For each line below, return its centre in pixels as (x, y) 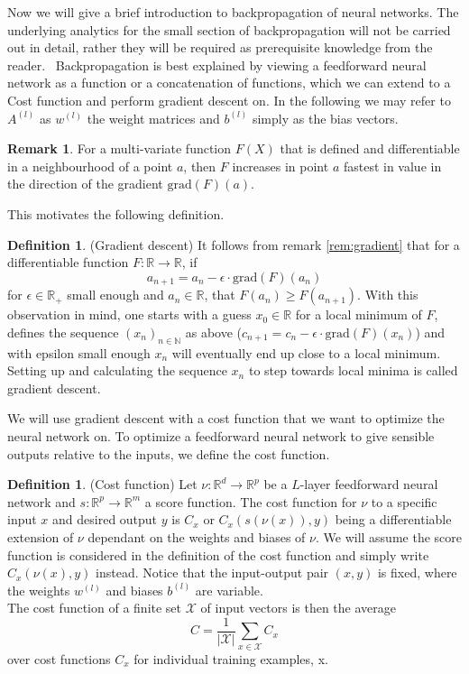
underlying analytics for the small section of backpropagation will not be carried (229, 29)
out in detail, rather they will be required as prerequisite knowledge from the (220, 47)
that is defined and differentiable (370, 148)
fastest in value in (392, 166)
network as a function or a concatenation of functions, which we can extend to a (229, 83)
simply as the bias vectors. (325, 118)
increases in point (280, 166)
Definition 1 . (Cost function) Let (102, 484)
